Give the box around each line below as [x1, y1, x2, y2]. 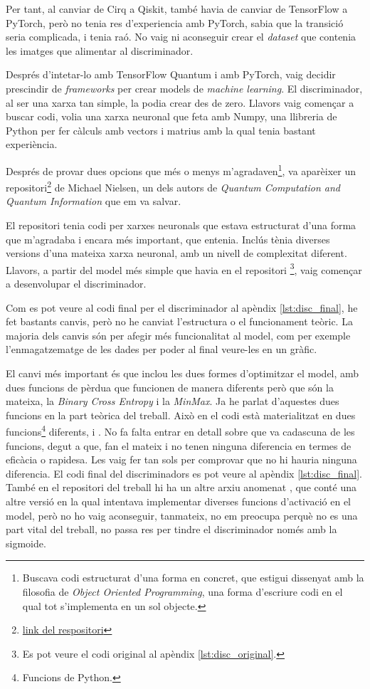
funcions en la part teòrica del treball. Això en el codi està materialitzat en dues [6, 407, 356, 422]
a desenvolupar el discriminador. [6, 276, 147, 291]
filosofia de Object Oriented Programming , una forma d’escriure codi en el [22, 584, 343, 599]
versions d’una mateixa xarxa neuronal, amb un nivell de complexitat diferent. [6, 246, 347, 261]
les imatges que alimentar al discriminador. [6, 43, 194, 58]
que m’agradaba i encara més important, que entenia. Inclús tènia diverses [6, 231, 330, 246]
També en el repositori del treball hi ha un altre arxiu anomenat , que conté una [6, 480, 357, 495]
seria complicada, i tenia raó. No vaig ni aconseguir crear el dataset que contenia [6, 29, 356, 44]
